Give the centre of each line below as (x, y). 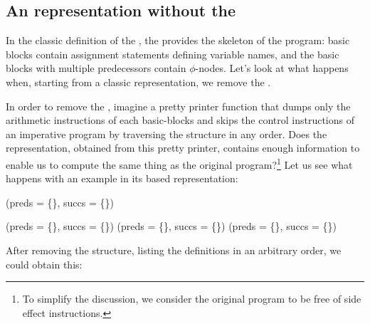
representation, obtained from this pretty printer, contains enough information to (183, 148)
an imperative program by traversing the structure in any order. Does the (166, 134)
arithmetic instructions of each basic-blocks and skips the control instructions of (180, 120)
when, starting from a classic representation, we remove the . (138, 82)
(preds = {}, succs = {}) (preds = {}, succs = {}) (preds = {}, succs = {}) (171, 226)
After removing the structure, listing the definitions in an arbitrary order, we (174, 250)
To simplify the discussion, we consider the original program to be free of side (192, 299)
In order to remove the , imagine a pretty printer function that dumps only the (178, 106)
